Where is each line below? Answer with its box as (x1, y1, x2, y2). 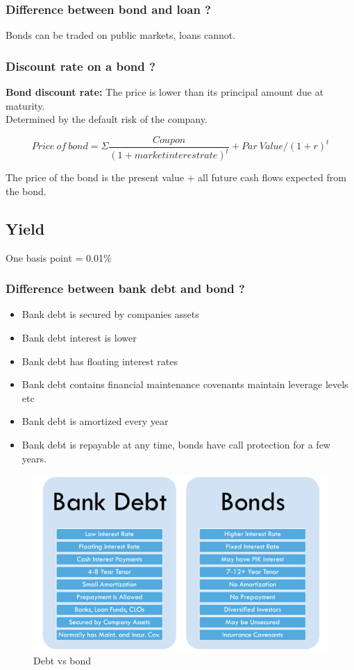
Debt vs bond (33, 653, 92, 668)
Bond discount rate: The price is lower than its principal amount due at (6, 85, 324, 99)
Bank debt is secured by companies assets (22, 307, 199, 321)
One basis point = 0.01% (6, 250, 112, 265)
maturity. (6, 98, 45, 112)
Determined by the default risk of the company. (6, 112, 208, 126)
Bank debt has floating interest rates (22, 353, 178, 368)
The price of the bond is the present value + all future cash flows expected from (6, 170, 346, 185)
